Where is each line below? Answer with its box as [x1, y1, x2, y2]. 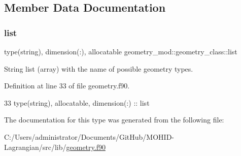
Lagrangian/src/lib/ [4, 141, 66, 152]
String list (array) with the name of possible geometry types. [4, 63, 193, 74]
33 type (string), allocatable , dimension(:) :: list [4, 97, 150, 108]
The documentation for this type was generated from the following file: [4, 114, 224, 125]
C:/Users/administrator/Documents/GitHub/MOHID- [4, 131, 174, 142]
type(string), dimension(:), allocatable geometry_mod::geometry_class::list [4, 46, 237, 56]
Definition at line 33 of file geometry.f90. [4, 80, 130, 91]
